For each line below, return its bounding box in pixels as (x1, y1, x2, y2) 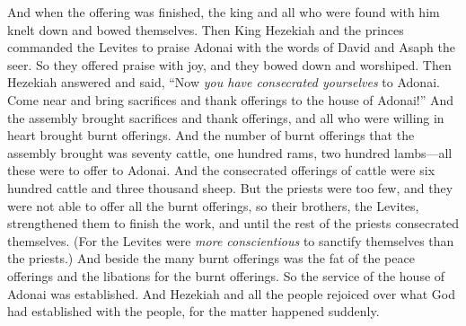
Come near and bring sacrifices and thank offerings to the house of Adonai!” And (7, 90, 454, 109)
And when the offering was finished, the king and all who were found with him (7, 3, 440, 21)
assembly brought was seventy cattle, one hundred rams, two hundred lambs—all (7, 143, 453, 162)
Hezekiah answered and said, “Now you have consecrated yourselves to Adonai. (7, 73, 440, 92)
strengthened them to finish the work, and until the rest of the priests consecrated (7, 214, 460, 233)
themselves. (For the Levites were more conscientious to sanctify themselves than (7, 231, 454, 250)
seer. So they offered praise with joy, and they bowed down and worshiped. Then (7, 55, 452, 74)
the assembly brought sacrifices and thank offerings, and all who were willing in (7, 108, 444, 127)
